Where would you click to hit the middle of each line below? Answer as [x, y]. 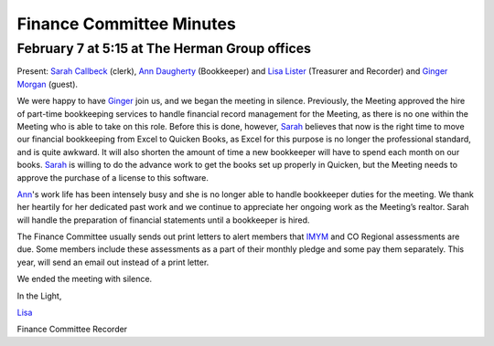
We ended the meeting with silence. [85, 279]
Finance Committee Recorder [72, 330]
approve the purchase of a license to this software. [113, 177]
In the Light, [39, 296]
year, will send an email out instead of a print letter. [113, 262]
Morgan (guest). [47, 84]
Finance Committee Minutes [127, 24]
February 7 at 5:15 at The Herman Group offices [164, 48]
